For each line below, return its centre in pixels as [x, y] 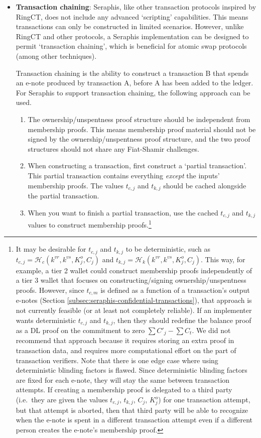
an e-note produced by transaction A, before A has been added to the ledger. [135, 83]
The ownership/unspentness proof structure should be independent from [139, 119]
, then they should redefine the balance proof [182, 320]
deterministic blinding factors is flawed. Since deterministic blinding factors [132, 370]
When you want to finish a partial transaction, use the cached [123, 212]
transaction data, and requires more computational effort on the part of [126, 350]
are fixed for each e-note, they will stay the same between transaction [123, 379]
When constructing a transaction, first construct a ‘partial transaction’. [137, 166]
